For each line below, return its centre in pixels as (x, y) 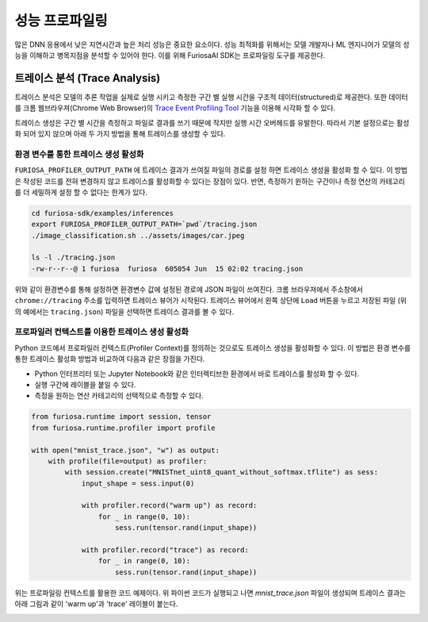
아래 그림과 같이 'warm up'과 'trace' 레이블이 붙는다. (96, 604)
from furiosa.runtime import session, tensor (121, 417)
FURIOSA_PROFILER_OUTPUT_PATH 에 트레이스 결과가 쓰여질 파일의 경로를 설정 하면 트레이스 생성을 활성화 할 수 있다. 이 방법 (211, 170)
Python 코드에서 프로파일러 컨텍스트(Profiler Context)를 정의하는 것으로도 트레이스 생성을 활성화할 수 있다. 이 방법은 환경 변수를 (213, 347)
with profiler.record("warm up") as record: (169, 505)
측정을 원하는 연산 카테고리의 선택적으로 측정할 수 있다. (119, 396)
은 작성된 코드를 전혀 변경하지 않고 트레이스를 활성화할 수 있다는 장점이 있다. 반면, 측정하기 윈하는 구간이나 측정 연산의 (196, 181)
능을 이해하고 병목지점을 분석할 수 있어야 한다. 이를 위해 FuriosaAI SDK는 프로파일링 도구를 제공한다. (170, 55)
